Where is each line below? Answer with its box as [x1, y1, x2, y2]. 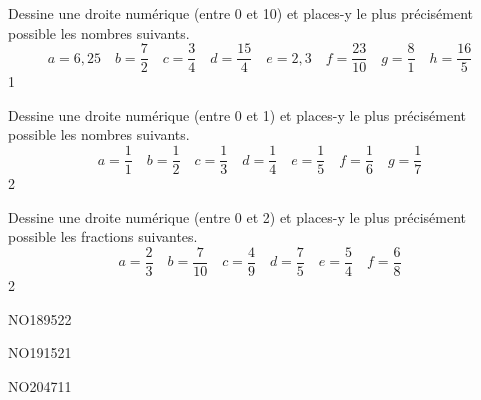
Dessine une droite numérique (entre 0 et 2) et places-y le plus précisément [8, 206, 466, 227]
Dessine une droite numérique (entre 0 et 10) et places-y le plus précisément [8, 3, 473, 23]
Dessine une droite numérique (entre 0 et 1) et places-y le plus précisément [8, 104, 466, 125]
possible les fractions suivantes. [8, 226, 198, 247]
